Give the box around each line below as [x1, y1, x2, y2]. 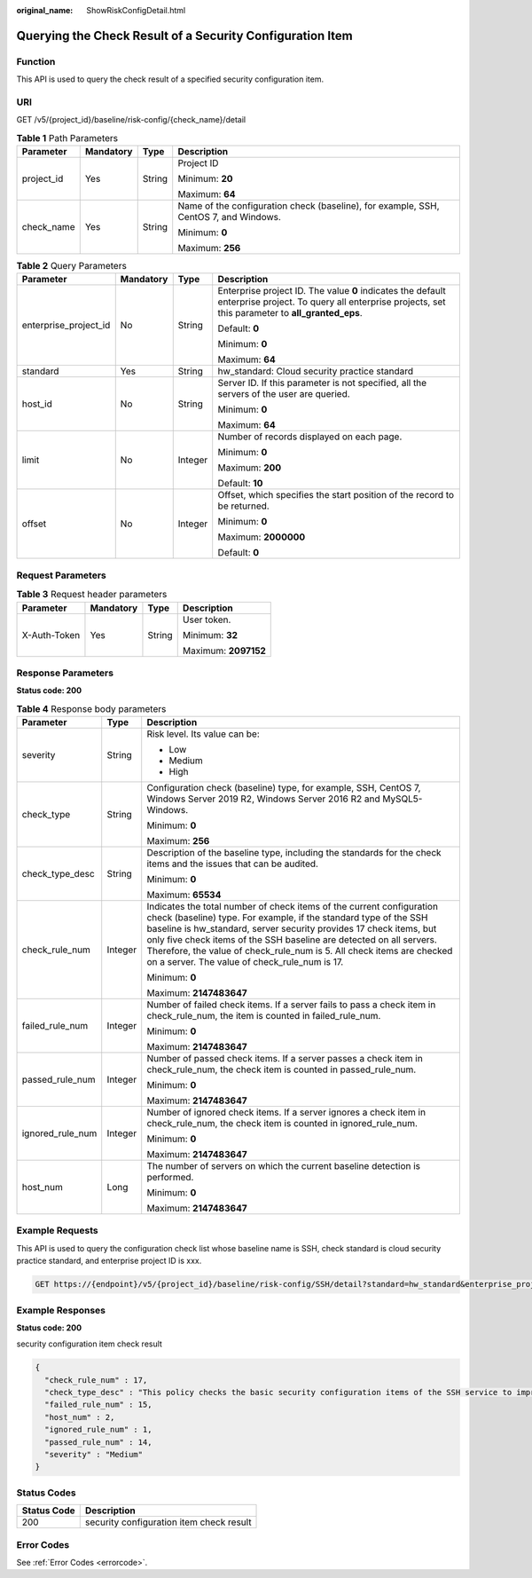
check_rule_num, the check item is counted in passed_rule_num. [146, 1063, 417, 1076]
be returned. [217, 500, 270, 512]
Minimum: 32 [182, 628, 239, 641]
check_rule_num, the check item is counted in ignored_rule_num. [146, 1117, 419, 1130]
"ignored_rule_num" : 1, [44, 1424, 153, 1435]
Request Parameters [16, 569, 106, 581]
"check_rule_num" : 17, [44, 1375, 148, 1385]
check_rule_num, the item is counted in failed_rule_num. [146, 1010, 381, 1022]
